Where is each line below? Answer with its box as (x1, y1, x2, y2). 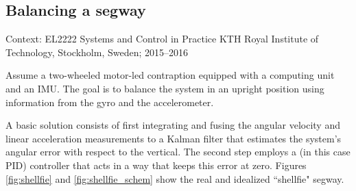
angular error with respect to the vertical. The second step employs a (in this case (5, 144, 351, 159)
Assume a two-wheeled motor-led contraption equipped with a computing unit (5, 68, 335, 82)
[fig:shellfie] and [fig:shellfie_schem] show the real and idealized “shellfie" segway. (5, 171, 344, 186)
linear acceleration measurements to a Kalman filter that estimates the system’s (5, 131, 342, 145)
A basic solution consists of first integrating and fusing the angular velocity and (5, 118, 340, 132)
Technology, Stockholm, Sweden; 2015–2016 (5, 44, 189, 59)
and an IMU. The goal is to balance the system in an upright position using (5, 81, 324, 95)
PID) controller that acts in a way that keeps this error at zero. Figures (5, 157, 307, 172)
